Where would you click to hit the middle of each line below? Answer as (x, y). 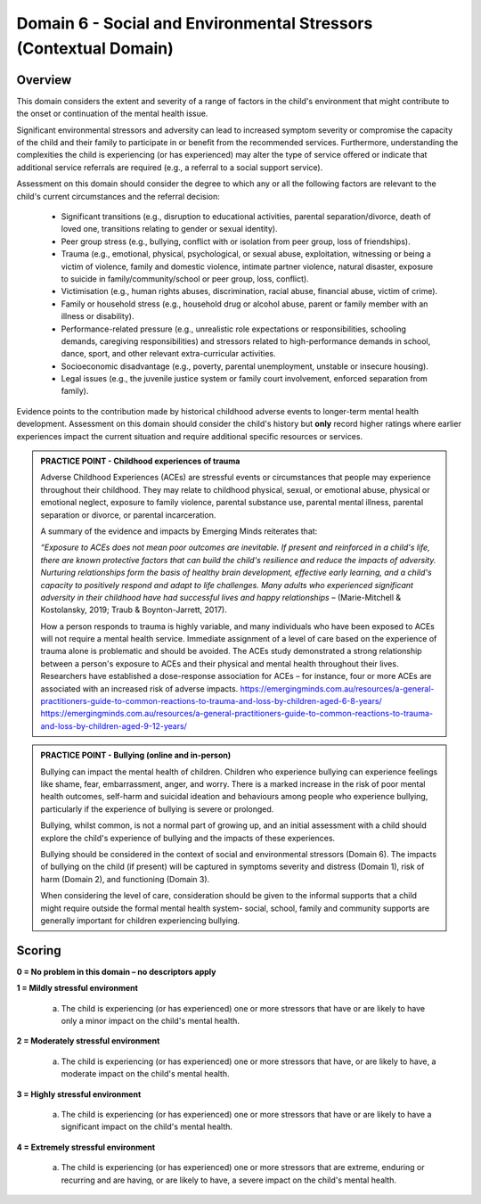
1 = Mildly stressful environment (77, 988)
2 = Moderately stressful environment (88, 1041)
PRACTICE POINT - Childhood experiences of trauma (140, 461)
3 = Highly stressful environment (79, 1094)
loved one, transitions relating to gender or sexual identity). (169, 229)
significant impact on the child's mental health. (147, 1126)
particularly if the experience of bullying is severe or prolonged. (157, 809)
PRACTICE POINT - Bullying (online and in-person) (136, 755)
